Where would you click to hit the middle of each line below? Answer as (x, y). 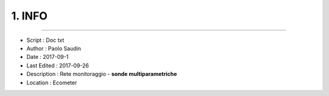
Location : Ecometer (52, 83)
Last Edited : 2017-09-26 (58, 65)
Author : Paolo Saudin (54, 48)
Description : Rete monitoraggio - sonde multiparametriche (102, 74)
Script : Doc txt (45, 40)
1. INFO (30, 16)
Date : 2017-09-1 (48, 57)
